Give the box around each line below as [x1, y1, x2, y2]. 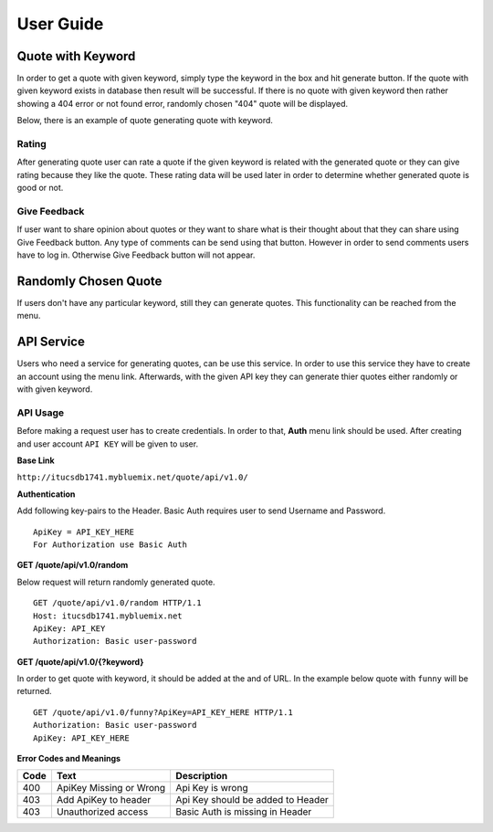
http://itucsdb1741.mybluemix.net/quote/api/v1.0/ [16, 472, 248, 483]
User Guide [16, 14, 104, 34]
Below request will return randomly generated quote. [16, 576, 215, 587]
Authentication [16, 489, 76, 500]
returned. [16, 686, 52, 697]
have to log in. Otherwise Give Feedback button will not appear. [16, 249, 256, 260]
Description [175, 770, 228, 783]
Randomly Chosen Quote [16, 273, 163, 289]
